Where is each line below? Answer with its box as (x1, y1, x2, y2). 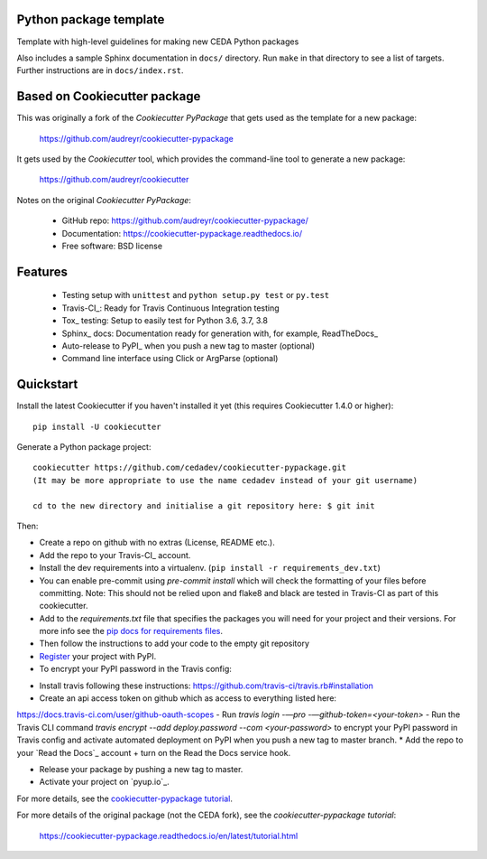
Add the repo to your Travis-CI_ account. (39, 549, 191, 560)
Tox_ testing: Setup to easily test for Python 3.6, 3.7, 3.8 (61, 315, 268, 326)
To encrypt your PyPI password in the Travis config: (39, 664, 232, 675)
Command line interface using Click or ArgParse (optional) (61, 353, 279, 364)
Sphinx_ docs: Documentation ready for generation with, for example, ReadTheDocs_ (61, 328, 379, 339)
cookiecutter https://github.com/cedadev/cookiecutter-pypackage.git (32, 462, 347, 473)
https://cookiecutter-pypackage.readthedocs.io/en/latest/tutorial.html (39, 830, 299, 841)
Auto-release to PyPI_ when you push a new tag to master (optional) (61, 340, 316, 351)
